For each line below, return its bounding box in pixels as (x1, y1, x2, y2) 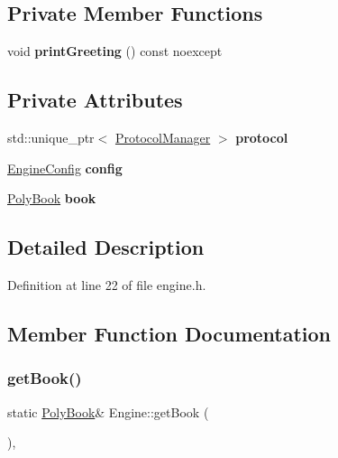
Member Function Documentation (7, 319, 332, 347)
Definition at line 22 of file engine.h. (7, 275, 206, 294)
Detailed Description (7, 233, 205, 261)
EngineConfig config (7, 158, 123, 177)
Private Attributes (7, 86, 183, 114)
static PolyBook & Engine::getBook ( (7, 402, 209, 421)
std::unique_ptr (7, 128, 95, 146)
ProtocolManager (114, 128, 211, 146)
